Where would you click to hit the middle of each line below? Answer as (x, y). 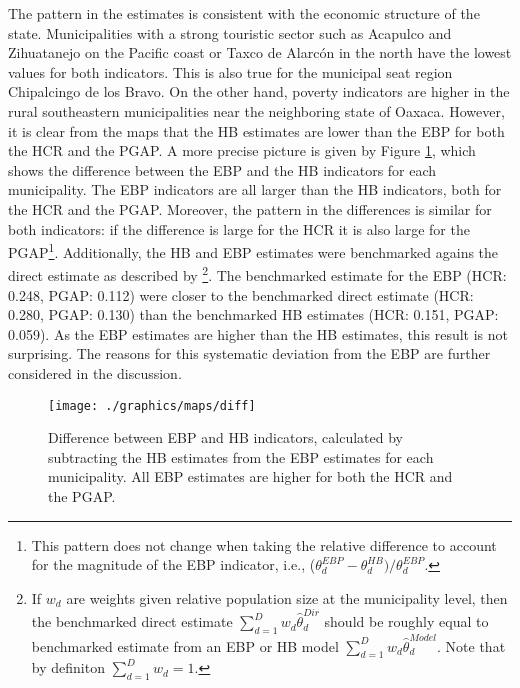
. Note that (471, 645)
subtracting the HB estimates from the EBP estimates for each (241, 456)
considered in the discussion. (95, 373)
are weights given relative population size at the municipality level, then (287, 597)
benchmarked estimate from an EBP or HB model (185, 645)
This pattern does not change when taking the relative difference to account (264, 544)
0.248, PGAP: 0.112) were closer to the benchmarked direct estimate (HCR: (241, 294)
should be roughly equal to (406, 621)
